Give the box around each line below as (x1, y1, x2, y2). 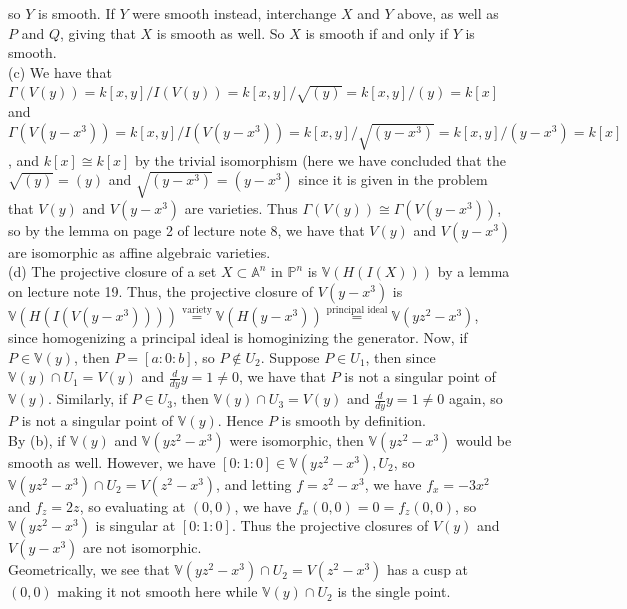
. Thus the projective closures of (231, 515, 429, 536)
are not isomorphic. (83, 537, 202, 558)
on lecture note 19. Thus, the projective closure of (8, 281, 314, 302)
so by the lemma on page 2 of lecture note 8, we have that (8, 219, 365, 240)
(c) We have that (8, 61, 112, 82)
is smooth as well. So (156, 22, 285, 43)
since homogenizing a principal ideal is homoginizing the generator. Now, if (8, 327, 468, 348)
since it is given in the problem (298, 169, 488, 190)
